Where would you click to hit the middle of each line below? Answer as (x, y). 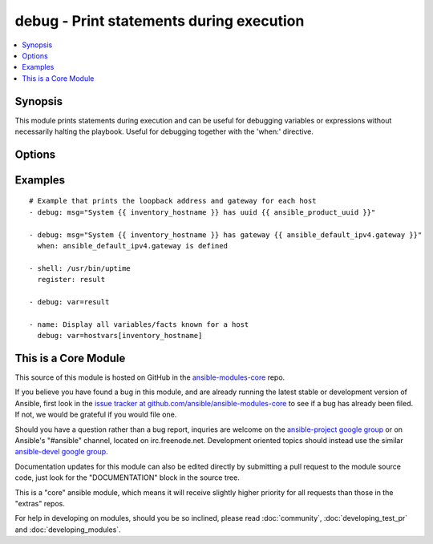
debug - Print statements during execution (160, 21)
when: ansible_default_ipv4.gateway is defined (133, 246)
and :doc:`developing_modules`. (68, 530)
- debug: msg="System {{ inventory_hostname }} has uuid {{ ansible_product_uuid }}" (202, 212)
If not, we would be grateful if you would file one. (96, 415)
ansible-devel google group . (61, 452)
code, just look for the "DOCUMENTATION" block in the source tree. (127, 478)
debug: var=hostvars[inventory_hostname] (120, 336)
